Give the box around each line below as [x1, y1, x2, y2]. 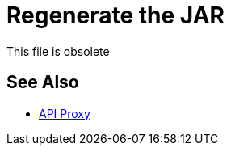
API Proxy [39, 106, 90, 120]
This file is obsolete [6, 44, 110, 58]
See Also [6, 72, 79, 93]
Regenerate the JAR [6, 2, 225, 29]
